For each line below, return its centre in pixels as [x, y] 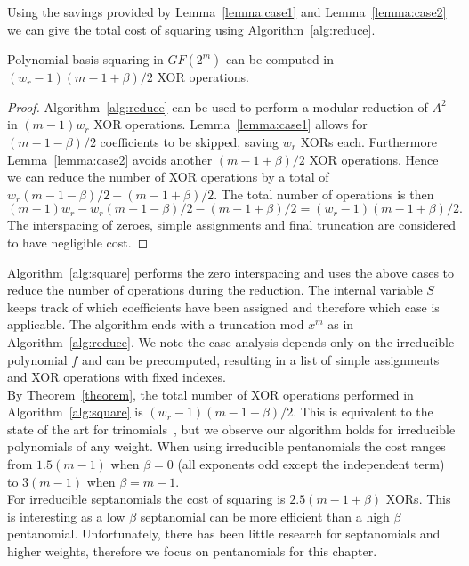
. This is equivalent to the [363, 412]
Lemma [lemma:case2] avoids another [110, 159]
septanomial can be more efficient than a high [265, 516]
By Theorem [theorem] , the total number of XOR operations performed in [210, 394]
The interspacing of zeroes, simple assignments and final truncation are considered [231, 225]
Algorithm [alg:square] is [75, 412]
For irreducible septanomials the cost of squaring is [146, 499]
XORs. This [418, 499]
